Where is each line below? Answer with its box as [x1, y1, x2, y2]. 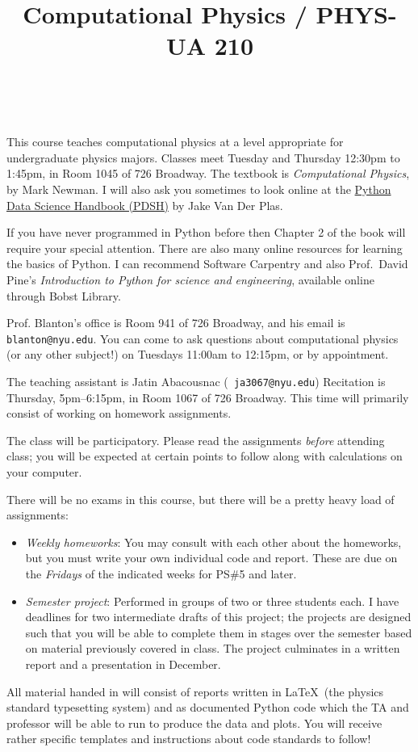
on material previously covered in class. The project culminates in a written [25, 640, 400, 657]
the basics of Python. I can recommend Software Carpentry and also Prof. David [6, 255, 408, 272]
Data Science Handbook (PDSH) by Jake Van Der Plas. [6, 196, 283, 213]
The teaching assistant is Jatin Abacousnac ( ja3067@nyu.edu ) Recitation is [6, 372, 386, 389]
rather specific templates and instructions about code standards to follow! [6, 730, 371, 747]
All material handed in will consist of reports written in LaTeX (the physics [6, 683, 384, 699]
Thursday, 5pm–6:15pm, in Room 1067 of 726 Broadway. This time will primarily [6, 389, 409, 405]
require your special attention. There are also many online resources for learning [6, 239, 403, 256]
